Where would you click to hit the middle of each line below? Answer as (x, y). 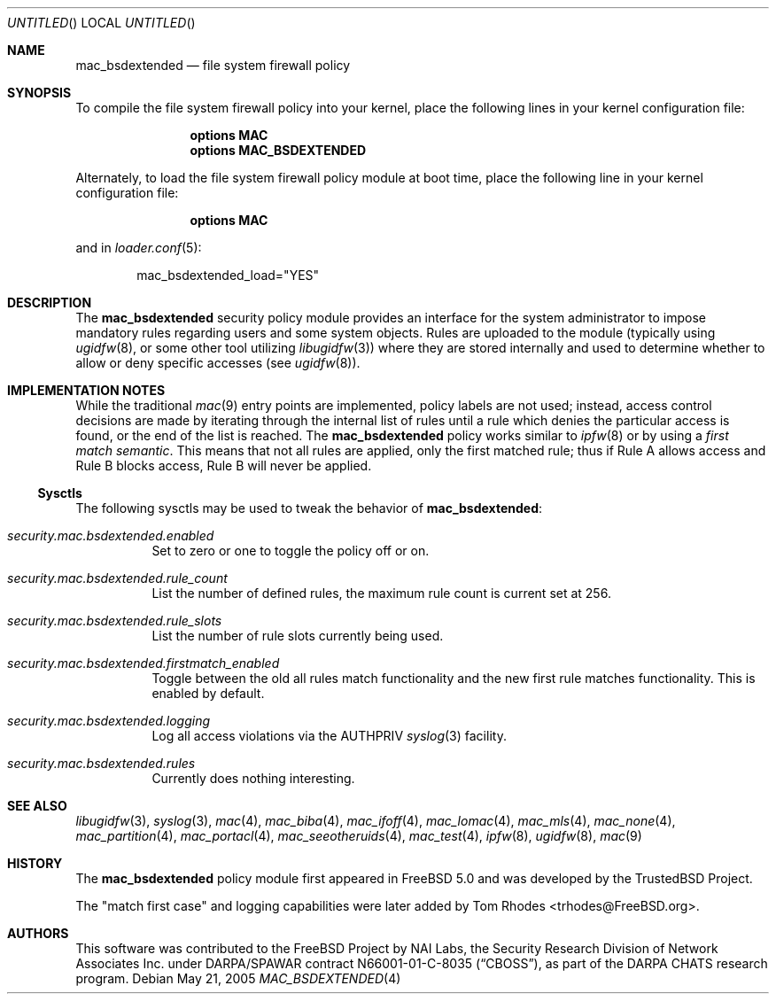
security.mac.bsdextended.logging (109, 721)
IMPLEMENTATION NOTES (86, 390)
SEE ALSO (37, 806)
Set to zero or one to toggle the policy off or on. (291, 551)
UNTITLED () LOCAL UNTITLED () (101, 23)
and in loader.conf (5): (139, 248)
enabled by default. (208, 693)
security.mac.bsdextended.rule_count (117, 578)
